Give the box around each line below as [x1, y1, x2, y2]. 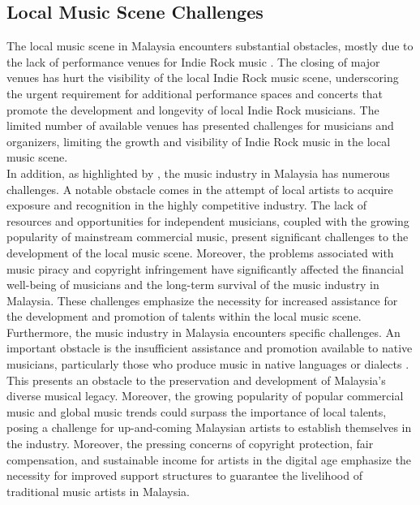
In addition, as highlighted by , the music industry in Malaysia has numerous [6, 164, 390, 181]
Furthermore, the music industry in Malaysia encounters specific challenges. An [6, 323, 401, 340]
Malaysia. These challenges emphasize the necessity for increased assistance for [6, 291, 398, 309]
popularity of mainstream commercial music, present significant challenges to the [6, 228, 409, 245]
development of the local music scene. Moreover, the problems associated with [6, 244, 394, 261]
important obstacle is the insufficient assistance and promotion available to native [6, 339, 413, 356]
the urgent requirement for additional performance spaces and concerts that [6, 84, 384, 101]
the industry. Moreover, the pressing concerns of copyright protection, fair [6, 435, 374, 452]
